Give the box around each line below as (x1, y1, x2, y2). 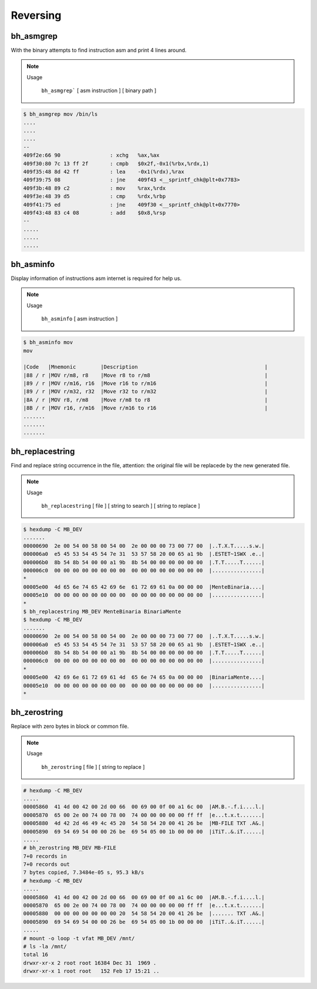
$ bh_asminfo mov (23, 339, 73, 346)
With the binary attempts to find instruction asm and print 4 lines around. (11, 47, 187, 54)
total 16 (23, 951, 49, 958)
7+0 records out (23, 861, 70, 868)
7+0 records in (23, 853, 67, 859)
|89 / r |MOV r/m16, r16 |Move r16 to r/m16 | (23, 380, 268, 387)
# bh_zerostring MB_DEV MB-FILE (23, 845, 117, 851)
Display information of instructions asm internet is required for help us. (11, 275, 182, 282)
